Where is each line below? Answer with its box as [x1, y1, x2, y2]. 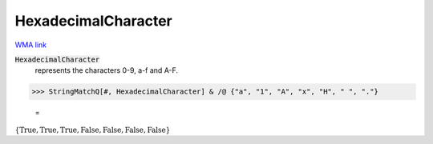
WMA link [14, 40, 47, 50]
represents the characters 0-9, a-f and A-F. [34, 66, 179, 75]
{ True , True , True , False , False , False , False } [14, 125, 171, 134]
